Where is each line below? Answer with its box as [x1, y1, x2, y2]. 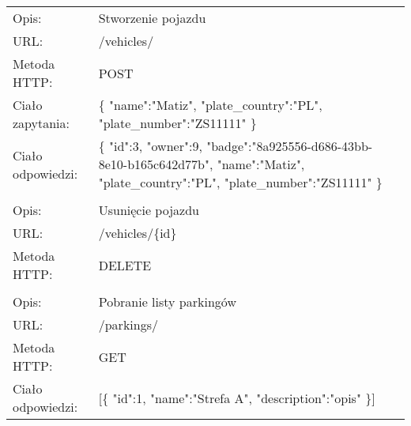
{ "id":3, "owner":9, [98, 137, 202, 155]
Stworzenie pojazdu [98, 9, 206, 27]
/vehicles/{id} [98, 224, 177, 242]
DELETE [98, 255, 152, 274]
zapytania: [13, 114, 70, 132]
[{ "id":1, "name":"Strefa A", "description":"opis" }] [98, 388, 375, 407]
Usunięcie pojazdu [98, 201, 199, 219]
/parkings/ [98, 315, 158, 334]
